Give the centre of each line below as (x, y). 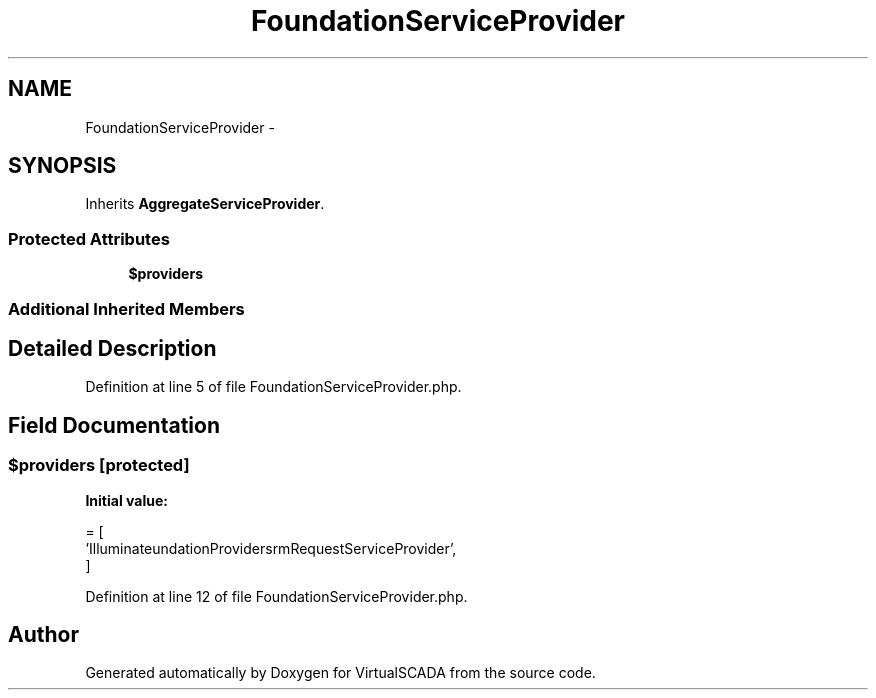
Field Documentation (114, 425)
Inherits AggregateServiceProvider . (205, 204)
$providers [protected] (99, 465)
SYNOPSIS (62, 166)
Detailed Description (112, 348)
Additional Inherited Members (126, 308)
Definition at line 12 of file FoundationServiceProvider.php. (276, 596)
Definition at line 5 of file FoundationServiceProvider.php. (273, 387)
